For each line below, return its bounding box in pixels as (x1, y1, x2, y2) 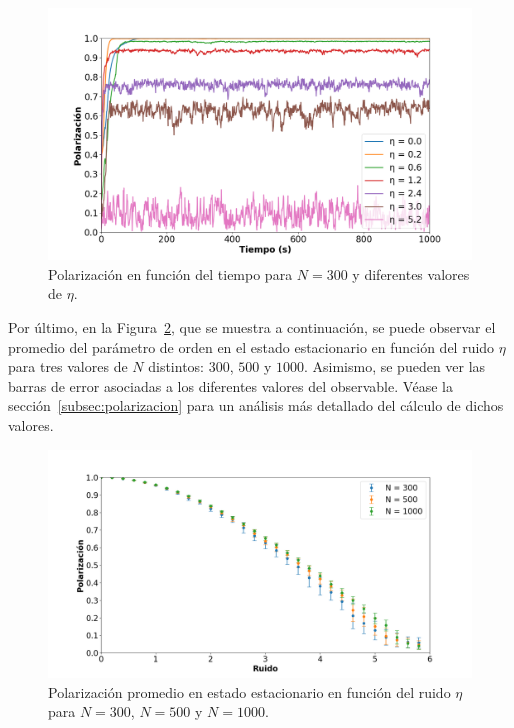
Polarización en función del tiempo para (48, 263, 293, 284)
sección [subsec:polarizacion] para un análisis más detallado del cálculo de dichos (8, 395, 504, 416)
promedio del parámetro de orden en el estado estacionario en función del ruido (8, 336, 495, 357)
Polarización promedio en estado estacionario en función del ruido (48, 681, 451, 702)
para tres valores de (8, 356, 128, 377)
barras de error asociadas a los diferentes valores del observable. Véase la (8, 375, 453, 396)
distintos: (148, 356, 205, 377)
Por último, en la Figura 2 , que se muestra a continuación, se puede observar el (8, 316, 496, 337)
